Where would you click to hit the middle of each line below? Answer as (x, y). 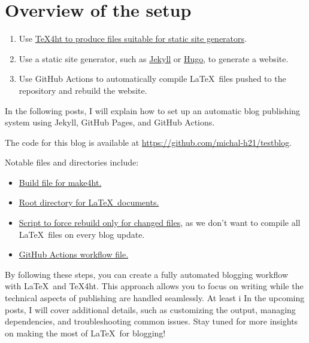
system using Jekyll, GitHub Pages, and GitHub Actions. (110, 122)
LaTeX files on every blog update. (82, 234)
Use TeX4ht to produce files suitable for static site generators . (133, 39)
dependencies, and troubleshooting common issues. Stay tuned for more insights (152, 321)
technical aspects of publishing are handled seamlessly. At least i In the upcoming (155, 298)
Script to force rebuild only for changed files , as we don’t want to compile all (160, 223)
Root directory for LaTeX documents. (89, 202)
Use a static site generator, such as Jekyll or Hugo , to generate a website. (154, 58)
